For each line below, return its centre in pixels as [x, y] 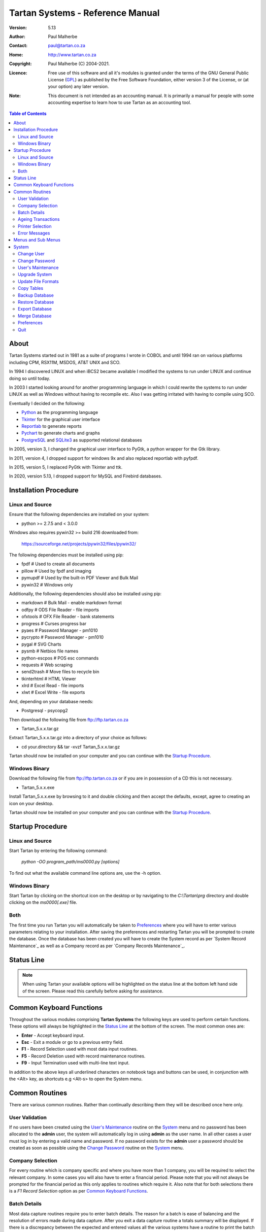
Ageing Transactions [39, 219]
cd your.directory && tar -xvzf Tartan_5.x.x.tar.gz [71, 747]
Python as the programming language [60, 412]
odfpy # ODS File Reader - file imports [60, 610]
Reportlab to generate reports [51, 426]
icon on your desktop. [31, 803]
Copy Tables [31, 288]
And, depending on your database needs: [51, 701]
